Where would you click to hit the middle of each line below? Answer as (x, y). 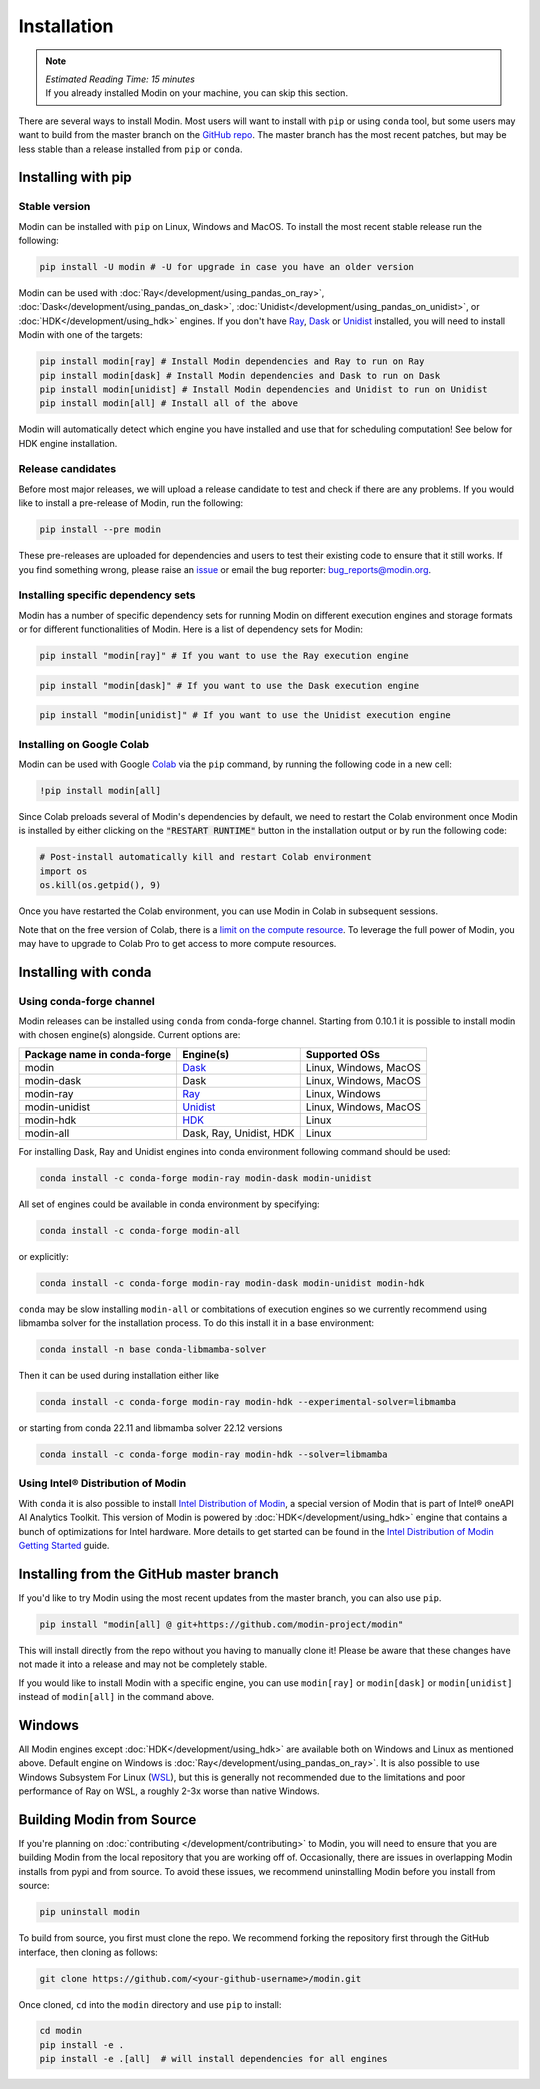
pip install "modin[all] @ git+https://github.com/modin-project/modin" (221, 1624)
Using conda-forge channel (86, 1001)
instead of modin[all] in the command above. (116, 1697)
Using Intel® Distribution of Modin (102, 1483)
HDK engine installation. (68, 443)
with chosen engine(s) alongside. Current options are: (129, 1035)
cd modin (61, 2031)
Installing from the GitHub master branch (148, 1573)
